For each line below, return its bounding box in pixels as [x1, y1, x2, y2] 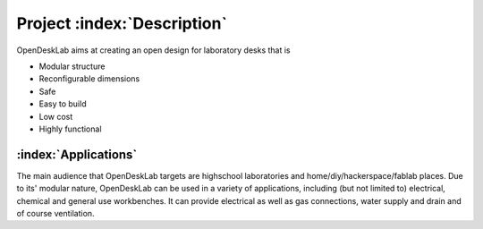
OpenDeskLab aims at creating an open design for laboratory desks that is [16, 45, 291, 55]
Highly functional [38, 123, 102, 134]
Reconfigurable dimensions [38, 73, 140, 84]
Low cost [38, 111, 73, 122]
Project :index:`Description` [16, 13, 228, 33]
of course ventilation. [16, 208, 95, 218]
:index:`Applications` [16, 147, 138, 162]
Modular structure [38, 61, 106, 72]
